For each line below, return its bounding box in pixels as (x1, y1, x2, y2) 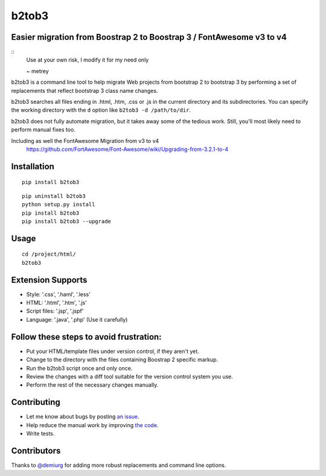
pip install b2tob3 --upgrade (22, 218, 112, 224)
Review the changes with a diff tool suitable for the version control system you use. (26, 373, 234, 380)
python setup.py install (22, 201, 95, 208)
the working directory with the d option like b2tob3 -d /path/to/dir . (11, 106, 191, 114)
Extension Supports (11, 274, 88, 285)
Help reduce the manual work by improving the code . (26, 421, 159, 428)
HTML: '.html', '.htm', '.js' (26, 299, 87, 306)
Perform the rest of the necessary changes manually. (26, 381, 159, 389)
